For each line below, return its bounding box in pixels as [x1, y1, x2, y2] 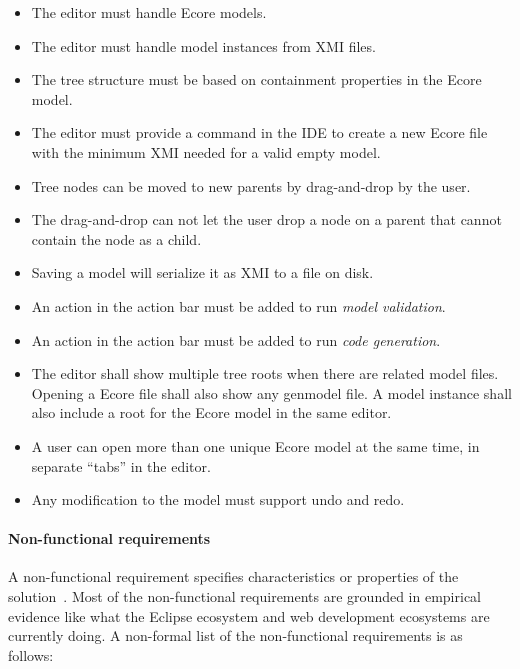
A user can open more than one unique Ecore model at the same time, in [31, 435, 480, 456]
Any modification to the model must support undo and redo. [31, 489, 405, 510]
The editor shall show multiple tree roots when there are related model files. [31, 363, 499, 384]
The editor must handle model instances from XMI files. [31, 35, 376, 56]
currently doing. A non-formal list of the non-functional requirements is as [8, 625, 463, 646]
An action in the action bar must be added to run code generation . [31, 329, 441, 350]
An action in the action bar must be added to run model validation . [31, 295, 446, 316]
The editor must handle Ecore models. [31, 2, 267, 22]
